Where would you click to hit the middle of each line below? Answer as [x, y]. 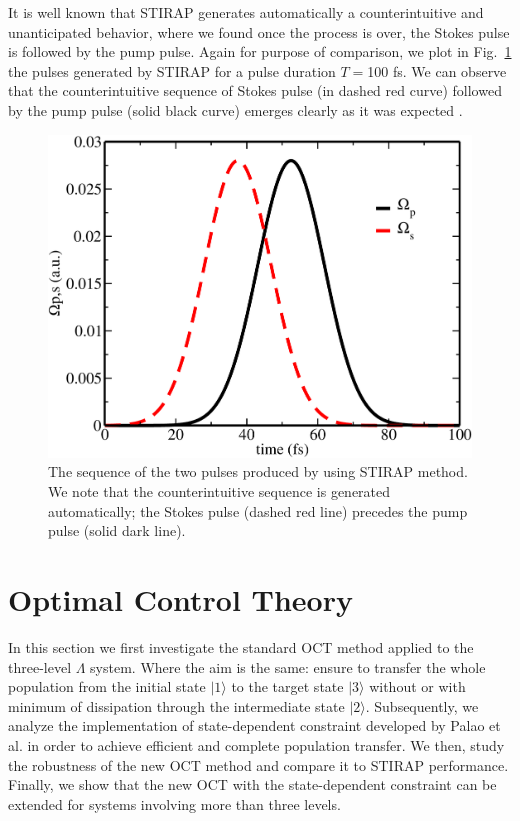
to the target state [287, 686]
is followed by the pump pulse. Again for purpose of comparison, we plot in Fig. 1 [260, 51]
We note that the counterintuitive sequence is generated [219, 491]
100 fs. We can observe [437, 70]
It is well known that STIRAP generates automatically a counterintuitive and [246, 12]
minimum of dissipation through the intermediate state [176, 705]
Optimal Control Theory [180, 599]
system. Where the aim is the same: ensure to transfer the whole [288, 666]
